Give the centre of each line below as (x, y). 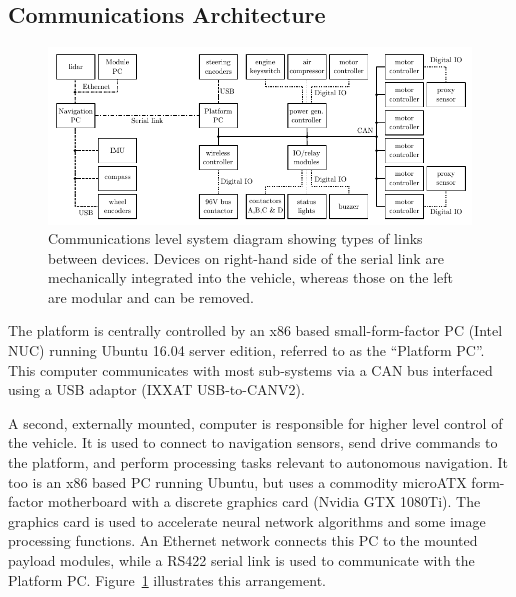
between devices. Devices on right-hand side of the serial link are (246, 257)
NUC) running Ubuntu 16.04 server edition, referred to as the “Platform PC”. (246, 350)
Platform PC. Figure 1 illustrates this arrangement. (167, 579)
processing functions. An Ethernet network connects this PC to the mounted (243, 540)
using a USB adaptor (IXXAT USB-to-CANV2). (156, 389)
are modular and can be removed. (151, 296)
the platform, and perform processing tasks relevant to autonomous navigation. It (258, 462)
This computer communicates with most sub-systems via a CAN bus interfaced (250, 369)
